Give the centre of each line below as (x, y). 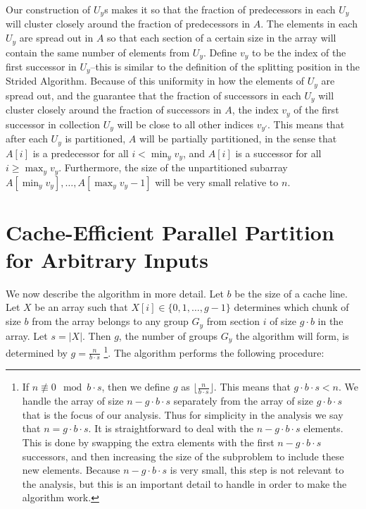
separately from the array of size (243, 401)
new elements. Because (71, 470)
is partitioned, (95, 139)
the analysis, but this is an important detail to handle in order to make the (184, 483)
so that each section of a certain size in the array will (222, 38)
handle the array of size (73, 401)
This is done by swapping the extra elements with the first (148, 442)
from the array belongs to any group (110, 321)
